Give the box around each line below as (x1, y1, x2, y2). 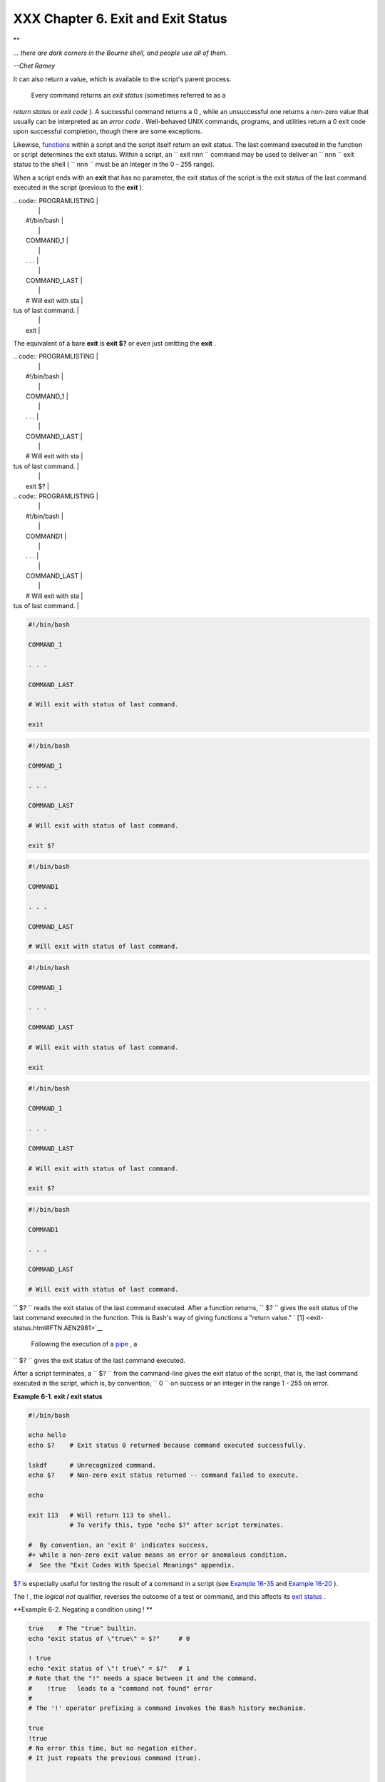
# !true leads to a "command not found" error (28, 1684, 213, 1692)
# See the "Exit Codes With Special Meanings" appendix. (28, 1561, 235, 1569)
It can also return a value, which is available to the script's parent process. (13, 75, 232, 83)
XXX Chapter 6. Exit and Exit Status (13, 11, 227, 26)
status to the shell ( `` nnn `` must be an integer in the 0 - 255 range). (13, 160, 215, 169)
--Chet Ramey (13, 61, 56, 71)
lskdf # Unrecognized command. (28, 1461, 157, 1469)
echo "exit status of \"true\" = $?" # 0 (28, 1634, 190, 1642)
